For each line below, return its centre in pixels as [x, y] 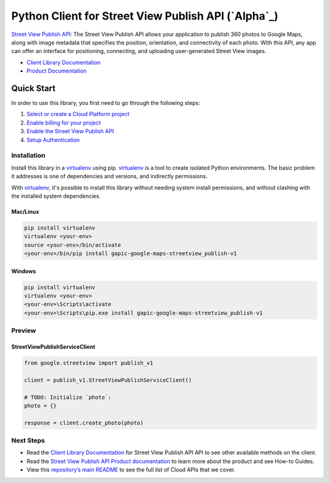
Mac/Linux [25, 211]
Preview [24, 331]
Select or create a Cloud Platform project [78, 114]
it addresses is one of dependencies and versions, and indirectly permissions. [109, 176]
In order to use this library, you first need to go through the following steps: [106, 103]
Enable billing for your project [64, 123]
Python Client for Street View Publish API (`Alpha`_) [145, 16]
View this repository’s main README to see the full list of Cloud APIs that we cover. [131, 470]
